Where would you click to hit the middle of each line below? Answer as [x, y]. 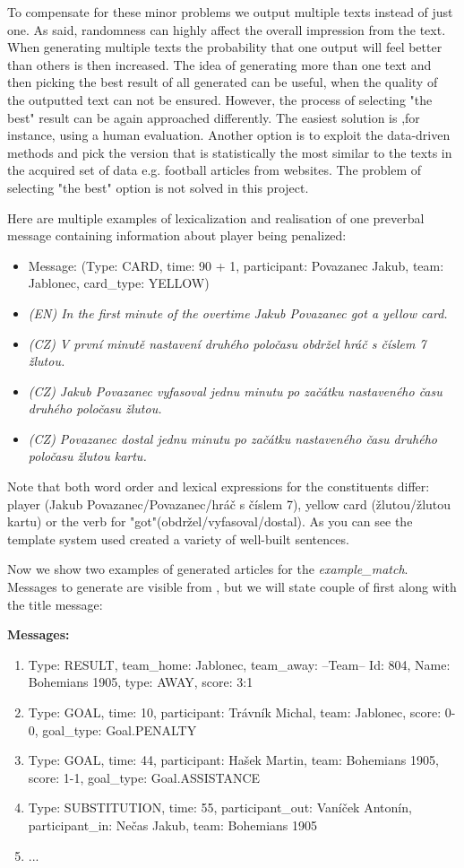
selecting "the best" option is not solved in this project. [158, 187]
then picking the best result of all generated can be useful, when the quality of [223, 82]
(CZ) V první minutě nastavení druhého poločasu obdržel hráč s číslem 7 [227, 343]
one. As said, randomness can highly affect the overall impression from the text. [227, 29]
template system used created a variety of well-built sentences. [178, 538]
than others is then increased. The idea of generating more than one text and [219, 64]
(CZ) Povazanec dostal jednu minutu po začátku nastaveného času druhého [233, 438]
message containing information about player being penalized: [177, 235]
